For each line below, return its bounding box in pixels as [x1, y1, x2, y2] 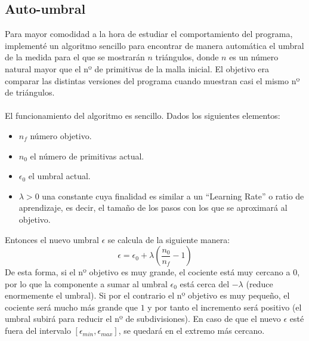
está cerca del [180, 277, 230, 290]
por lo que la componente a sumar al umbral [5, 277, 168, 290]
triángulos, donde [155, 51, 219, 63]
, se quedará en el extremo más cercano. [118, 324, 265, 337]
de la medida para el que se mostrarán [5, 51, 145, 63]
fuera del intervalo [5, 324, 71, 337]
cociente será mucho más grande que [5, 300, 138, 313]
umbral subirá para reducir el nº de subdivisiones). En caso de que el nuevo [5, 312, 281, 325]
